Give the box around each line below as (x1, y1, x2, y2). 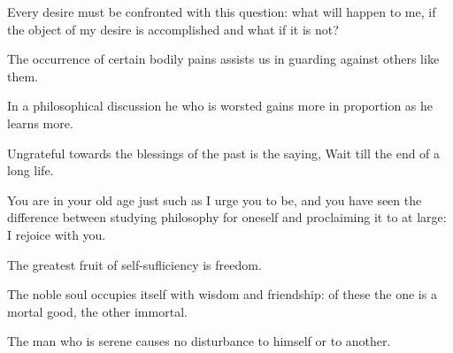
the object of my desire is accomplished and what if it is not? (7, 19, 339, 38)
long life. (7, 161, 54, 180)
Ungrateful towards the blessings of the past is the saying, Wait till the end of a (7, 143, 441, 162)
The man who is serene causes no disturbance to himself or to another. (7, 332, 391, 350)
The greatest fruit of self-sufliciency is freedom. (7, 255, 262, 273)
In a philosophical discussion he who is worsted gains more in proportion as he (7, 96, 434, 115)
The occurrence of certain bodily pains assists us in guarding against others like (7, 50, 440, 68)
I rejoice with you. (7, 225, 106, 243)
